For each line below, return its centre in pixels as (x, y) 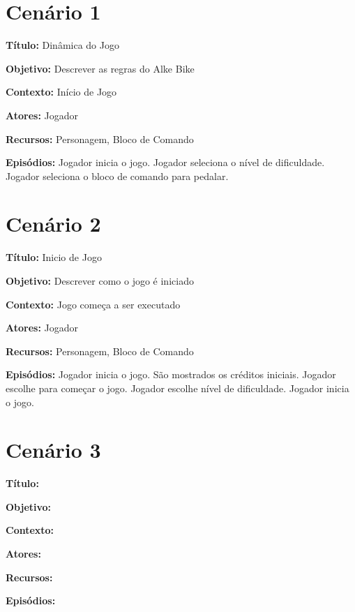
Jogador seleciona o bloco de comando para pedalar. (117, 176)
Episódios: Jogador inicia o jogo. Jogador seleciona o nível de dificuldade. (165, 162)
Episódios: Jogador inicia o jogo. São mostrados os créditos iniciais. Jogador (171, 374)
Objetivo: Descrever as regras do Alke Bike (100, 68)
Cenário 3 (53, 450)
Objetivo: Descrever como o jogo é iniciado (100, 281)
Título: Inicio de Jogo (54, 257)
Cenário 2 (53, 224)
